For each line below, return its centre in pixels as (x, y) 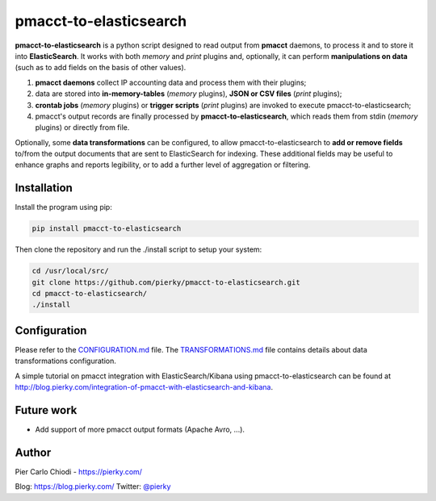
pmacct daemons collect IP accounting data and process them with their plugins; (171, 82)
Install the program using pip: (63, 207)
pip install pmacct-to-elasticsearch (107, 229)
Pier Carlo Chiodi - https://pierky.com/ (79, 471)
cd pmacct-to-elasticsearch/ (90, 294)
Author (33, 452)
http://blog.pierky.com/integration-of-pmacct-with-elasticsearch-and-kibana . (144, 387)
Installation (44, 188)
